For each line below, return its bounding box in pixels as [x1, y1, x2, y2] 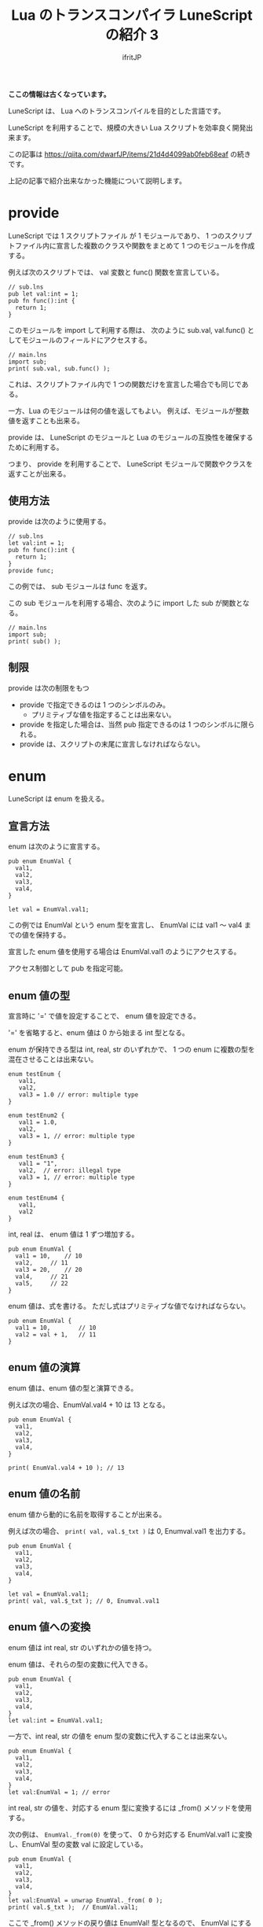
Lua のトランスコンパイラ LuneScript [11, 6, 253, 24]
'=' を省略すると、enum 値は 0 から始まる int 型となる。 [8, 1028, 190, 1037]
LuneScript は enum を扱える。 [8, 794, 108, 804]
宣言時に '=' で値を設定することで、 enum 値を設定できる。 [8, 1011, 201, 1021]
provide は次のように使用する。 [8, 516, 111, 526]
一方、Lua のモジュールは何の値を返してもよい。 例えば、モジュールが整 [8, 406, 243, 415]
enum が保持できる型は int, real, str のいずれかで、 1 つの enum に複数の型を [8, 1045, 255, 1054]
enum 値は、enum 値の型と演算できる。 [8, 1383, 138, 1392]
